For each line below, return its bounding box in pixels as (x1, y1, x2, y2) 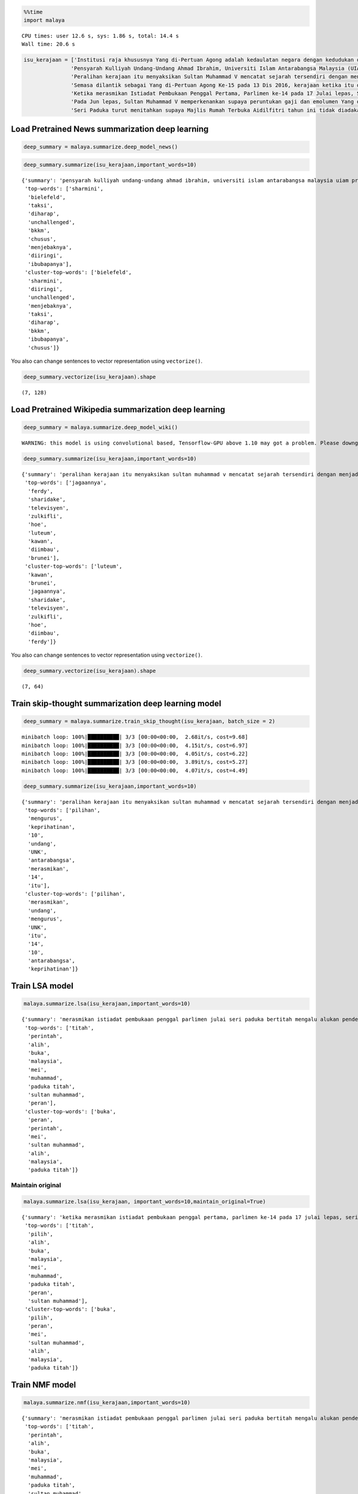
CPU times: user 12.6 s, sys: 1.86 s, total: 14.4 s (21, 32, 179, 39)
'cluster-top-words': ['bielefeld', (24, 269, 132, 276)
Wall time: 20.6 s (21, 41, 76, 48)
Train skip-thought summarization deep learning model (11, 698, 222, 708)
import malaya (23, 17, 65, 23)
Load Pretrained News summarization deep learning (11, 124, 209, 134)
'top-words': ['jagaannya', (24, 479, 107, 486)
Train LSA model (11, 981, 74, 991)
